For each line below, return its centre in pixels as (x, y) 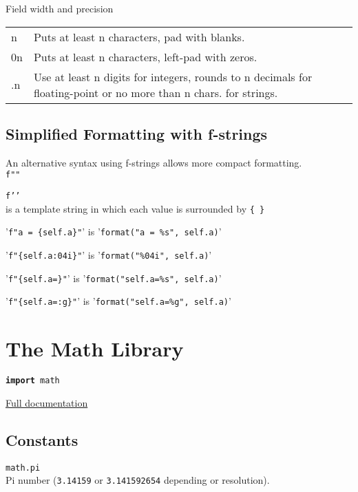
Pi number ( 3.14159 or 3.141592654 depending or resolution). (138, 480)
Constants (42, 439)
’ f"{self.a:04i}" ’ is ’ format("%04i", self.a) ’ (109, 255)
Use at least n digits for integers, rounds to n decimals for (173, 76)
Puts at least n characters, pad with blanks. (139, 36)
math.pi (23, 468)
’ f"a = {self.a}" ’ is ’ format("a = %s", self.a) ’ (114, 232)
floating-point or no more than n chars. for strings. (156, 92)
